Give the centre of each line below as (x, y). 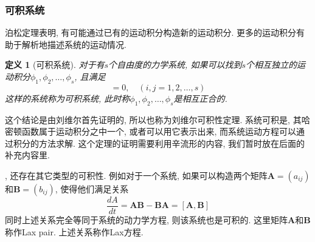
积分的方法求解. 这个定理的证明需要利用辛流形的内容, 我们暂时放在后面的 (159, 143)
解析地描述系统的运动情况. (74, 44)
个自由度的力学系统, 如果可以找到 (175, 65)
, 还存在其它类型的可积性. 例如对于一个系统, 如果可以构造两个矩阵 (136, 175)
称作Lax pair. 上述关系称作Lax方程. (74, 231)
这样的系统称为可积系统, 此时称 (67, 98)
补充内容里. (27, 155)
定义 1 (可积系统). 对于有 (55, 65)
